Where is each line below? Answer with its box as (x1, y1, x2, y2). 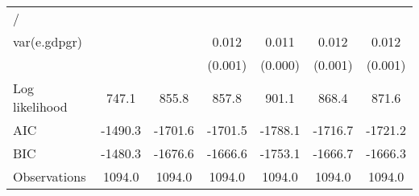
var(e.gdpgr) (13, 32, 82, 51)
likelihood (13, 97, 68, 116)
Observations (13, 167, 86, 186)
